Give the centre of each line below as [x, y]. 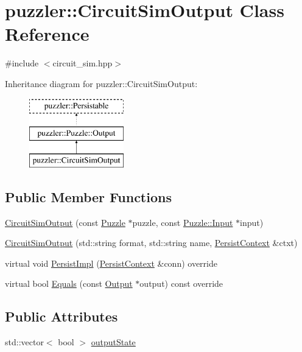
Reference [47, 34]
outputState [113, 342]
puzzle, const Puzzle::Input [183, 222]
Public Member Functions [88, 196]
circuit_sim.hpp [83, 63]
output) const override [181, 283]
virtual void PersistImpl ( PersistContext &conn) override [111, 263]
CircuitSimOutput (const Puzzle [65, 222]
